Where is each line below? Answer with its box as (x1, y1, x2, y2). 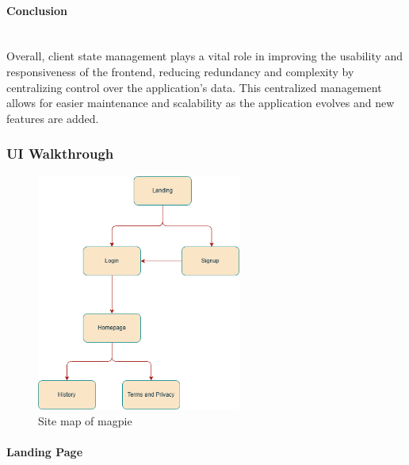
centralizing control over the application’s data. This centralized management (6, 79, 382, 95)
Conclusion (6, 2, 68, 18)
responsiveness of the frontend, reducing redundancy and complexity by (6, 63, 354, 79)
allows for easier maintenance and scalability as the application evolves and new (6, 94, 395, 111)
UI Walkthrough (6, 144, 114, 163)
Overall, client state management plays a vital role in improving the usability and (6, 48, 403, 64)
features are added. (6, 110, 99, 126)
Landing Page (6, 444, 83, 460)
